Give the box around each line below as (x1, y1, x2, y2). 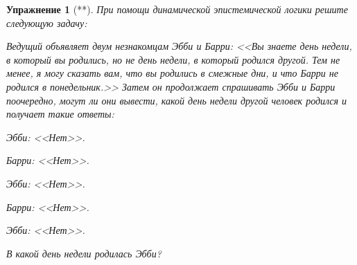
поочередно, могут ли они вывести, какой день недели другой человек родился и (6, 93, 347, 107)
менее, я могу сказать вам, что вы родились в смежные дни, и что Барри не (6, 66, 338, 80)
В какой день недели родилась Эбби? (6, 246, 162, 260)
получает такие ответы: (6, 107, 114, 121)
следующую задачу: (6, 15, 87, 30)
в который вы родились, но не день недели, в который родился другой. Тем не (6, 52, 340, 66)
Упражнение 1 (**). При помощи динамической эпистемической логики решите (6, 2, 348, 16)
